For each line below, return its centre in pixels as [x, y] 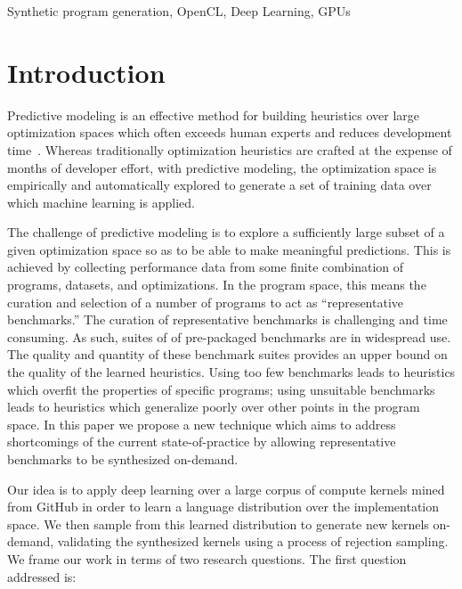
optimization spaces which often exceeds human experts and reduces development [230, 132]
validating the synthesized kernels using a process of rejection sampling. [253, 541]
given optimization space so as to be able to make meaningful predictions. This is [229, 249]
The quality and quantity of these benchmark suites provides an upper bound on [227, 354]
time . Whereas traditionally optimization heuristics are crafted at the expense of [230, 149]
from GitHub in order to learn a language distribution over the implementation [223, 507]
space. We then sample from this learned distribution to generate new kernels [218, 524]
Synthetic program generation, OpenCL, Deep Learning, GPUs [179, 11]
